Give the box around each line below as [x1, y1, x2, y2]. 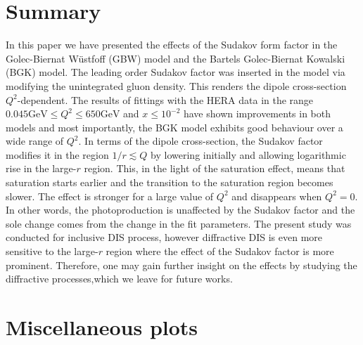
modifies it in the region [6, 147, 109, 162]
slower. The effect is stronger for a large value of [6, 188, 214, 203]
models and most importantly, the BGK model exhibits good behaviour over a [6, 119, 343, 134]
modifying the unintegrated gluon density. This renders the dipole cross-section [6, 78, 347, 93]
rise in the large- [6, 161, 77, 176]
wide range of [6, 134, 64, 148]
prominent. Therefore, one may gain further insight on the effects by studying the [6, 257, 357, 272]
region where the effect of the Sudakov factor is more [106, 244, 334, 259]
